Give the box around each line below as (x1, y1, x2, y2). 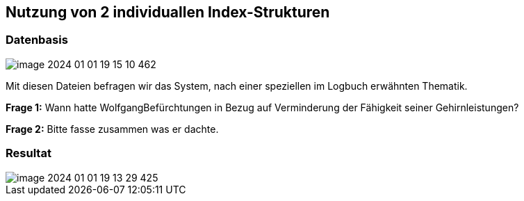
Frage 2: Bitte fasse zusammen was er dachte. (6, 122, 219, 135)
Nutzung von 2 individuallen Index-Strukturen (6, 3, 330, 21)
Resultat (6, 146, 51, 161)
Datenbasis (6, 33, 68, 47)
